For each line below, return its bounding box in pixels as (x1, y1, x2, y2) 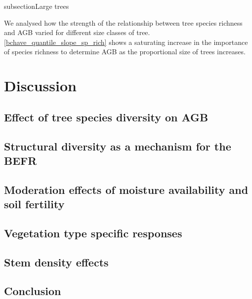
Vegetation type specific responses (4, 225, 182, 240)
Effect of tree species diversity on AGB (4, 109, 209, 124)
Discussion (4, 75, 77, 96)
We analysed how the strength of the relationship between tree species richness (4, 17, 243, 28)
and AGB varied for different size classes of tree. (4, 27, 150, 37)
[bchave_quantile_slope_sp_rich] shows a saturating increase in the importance (4, 37, 248, 47)
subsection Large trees (4, 1, 69, 11)
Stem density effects (4, 254, 109, 269)
